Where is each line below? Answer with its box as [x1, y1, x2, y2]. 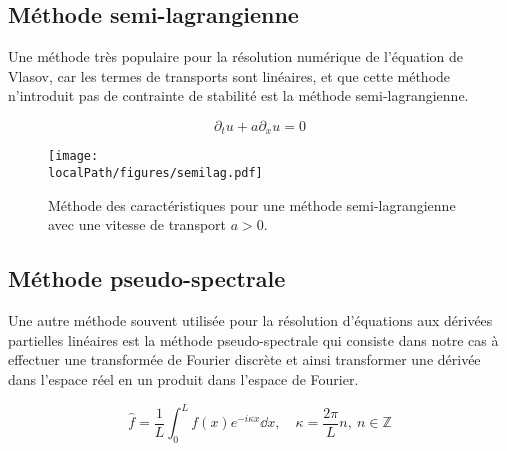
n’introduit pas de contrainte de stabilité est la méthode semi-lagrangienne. [8, 85, 469, 106]
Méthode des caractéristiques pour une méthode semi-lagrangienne [48, 194, 456, 215]
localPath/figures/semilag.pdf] [48, 166, 263, 181]
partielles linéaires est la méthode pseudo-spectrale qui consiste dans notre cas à [8, 329, 499, 350]
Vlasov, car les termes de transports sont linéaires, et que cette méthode [8, 65, 451, 86]
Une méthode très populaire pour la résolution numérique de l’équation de [8, 46, 463, 67]
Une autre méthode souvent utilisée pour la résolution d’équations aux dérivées [8, 310, 493, 331]
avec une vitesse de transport [48, 214, 227, 235]
